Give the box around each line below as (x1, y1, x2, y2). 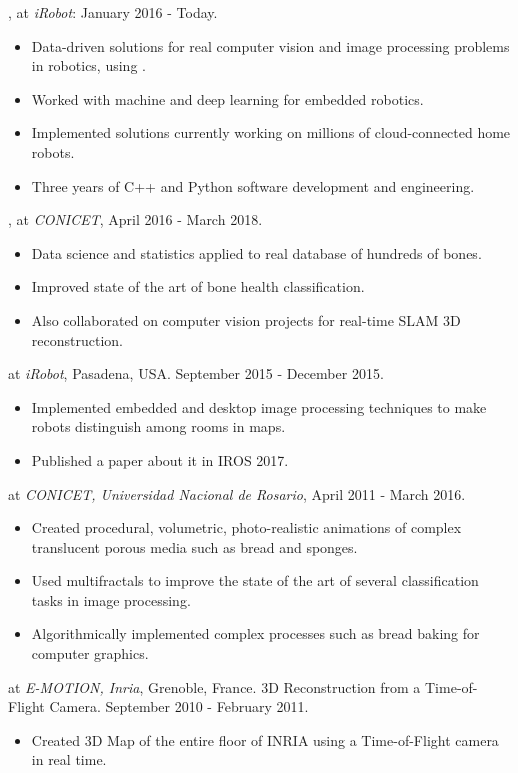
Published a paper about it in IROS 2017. (31, 449, 289, 470)
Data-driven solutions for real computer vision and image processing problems (31, 35, 510, 56)
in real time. (31, 749, 107, 770)
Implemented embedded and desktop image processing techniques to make (31, 396, 487, 417)
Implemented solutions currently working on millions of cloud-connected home (31, 122, 511, 143)
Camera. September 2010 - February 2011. (49, 696, 309, 717)
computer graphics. (31, 643, 149, 664)
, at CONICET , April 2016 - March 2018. (8, 209, 263, 230)
